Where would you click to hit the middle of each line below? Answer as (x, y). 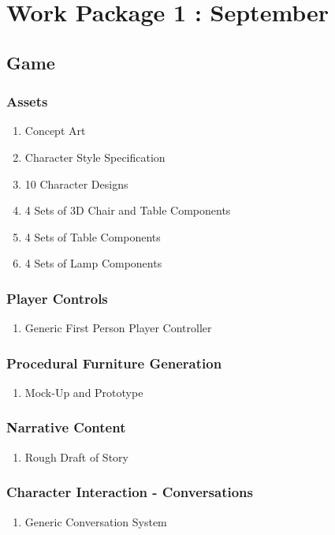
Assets (27, 101)
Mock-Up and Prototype (84, 392)
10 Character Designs (76, 183)
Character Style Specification (95, 157)
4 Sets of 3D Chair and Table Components (128, 210)
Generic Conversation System (96, 521)
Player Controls (57, 298)
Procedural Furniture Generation (114, 363)
